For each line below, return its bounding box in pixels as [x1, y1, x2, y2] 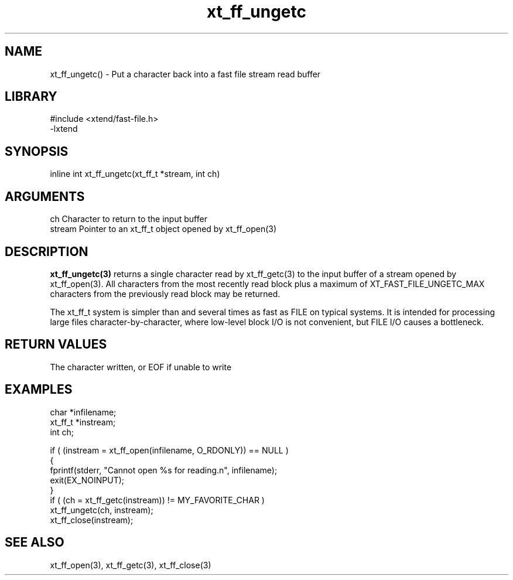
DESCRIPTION [5, 244, 88, 259]
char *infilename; [50, 407, 117, 417]
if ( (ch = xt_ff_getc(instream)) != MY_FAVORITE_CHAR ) [50, 494, 265, 505]
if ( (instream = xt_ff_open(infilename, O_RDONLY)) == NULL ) [50, 445, 289, 455]
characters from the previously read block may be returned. [50, 288, 281, 299]
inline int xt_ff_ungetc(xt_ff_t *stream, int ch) [50, 169, 220, 179]
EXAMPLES [5, 382, 73, 397]
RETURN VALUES [5, 337, 107, 352]
